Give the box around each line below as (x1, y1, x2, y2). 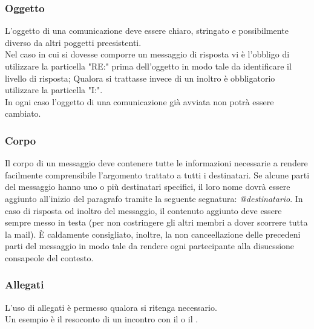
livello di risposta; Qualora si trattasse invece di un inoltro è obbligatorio (5, 71, 275, 84)
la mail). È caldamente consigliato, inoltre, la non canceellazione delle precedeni (5, 227, 301, 240)
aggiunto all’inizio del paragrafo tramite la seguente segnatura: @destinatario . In (5, 192, 303, 204)
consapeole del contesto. (5, 251, 94, 264)
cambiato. (5, 107, 41, 120)
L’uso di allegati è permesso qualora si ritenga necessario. (5, 301, 217, 313)
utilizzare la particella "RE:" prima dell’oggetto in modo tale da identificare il (5, 60, 292, 72)
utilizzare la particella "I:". (5, 83, 103, 96)
